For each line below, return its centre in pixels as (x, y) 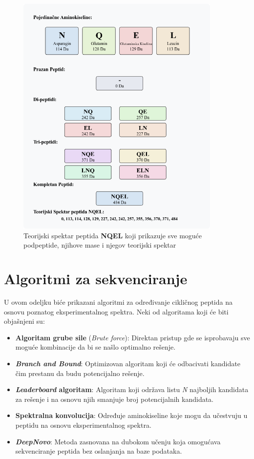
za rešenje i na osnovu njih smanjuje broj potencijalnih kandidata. (115, 399)
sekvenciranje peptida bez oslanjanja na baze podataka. (99, 451)
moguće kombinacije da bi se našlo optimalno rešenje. (95, 347)
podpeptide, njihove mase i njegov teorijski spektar (100, 245)
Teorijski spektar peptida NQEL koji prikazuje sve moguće (113, 235)
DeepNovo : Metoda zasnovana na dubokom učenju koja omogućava (118, 441)
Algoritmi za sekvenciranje (96, 279)
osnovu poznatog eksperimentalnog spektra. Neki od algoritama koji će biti (116, 311)
